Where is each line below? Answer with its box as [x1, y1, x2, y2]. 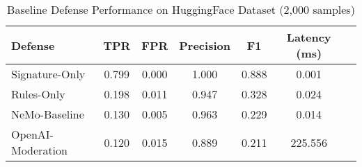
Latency [286, 29, 331, 45]
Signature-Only [11, 66, 86, 82]
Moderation [11, 142, 68, 158]
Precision [179, 37, 230, 53]
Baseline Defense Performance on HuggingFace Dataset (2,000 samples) [7, 1, 355, 17]
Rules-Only [11, 86, 65, 102]
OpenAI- [11, 126, 54, 142]
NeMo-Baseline [11, 106, 84, 122]
